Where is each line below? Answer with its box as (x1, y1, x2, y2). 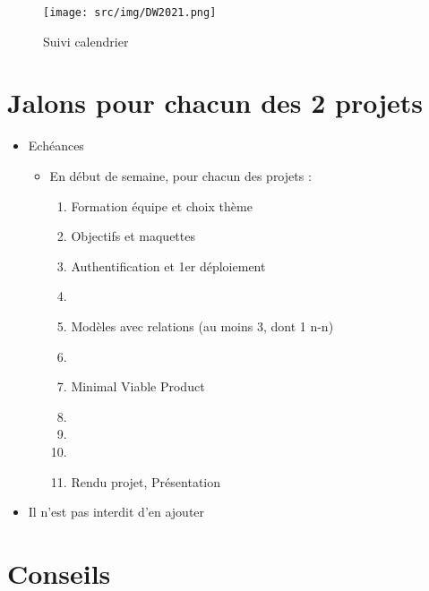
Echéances (28, 136, 84, 155)
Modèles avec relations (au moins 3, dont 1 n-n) (71, 316, 334, 335)
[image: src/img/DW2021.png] (43, 6, 217, 19)
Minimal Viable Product (71, 377, 205, 396)
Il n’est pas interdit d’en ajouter (28, 502, 205, 521)
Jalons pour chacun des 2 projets (7, 84, 424, 121)
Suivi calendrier (43, 31, 129, 50)
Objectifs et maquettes (71, 227, 195, 245)
